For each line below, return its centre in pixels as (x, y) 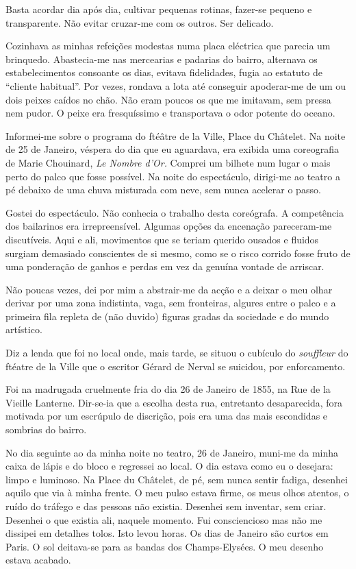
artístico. (24, 329)
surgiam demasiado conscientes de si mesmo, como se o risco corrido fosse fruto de (178, 253)
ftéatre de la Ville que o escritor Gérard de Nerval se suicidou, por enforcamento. (176, 366)
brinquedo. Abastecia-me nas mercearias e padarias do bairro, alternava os (162, 59)
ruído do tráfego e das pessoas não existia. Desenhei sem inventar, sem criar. (166, 506)
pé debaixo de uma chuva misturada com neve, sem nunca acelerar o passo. (163, 190)
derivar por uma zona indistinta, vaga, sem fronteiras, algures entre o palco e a (171, 303)
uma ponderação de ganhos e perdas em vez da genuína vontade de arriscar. (165, 266)
